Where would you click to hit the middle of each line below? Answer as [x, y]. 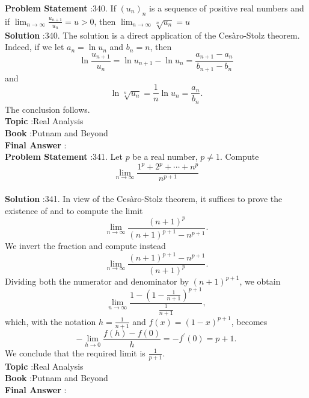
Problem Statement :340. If [60, 8]
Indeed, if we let [35, 47]
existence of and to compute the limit [74, 210]
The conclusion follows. [47, 109]
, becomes [249, 321]
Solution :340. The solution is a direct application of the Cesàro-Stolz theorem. [152, 35]
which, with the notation [50, 321]
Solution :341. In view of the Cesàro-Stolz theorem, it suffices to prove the [144, 198]
